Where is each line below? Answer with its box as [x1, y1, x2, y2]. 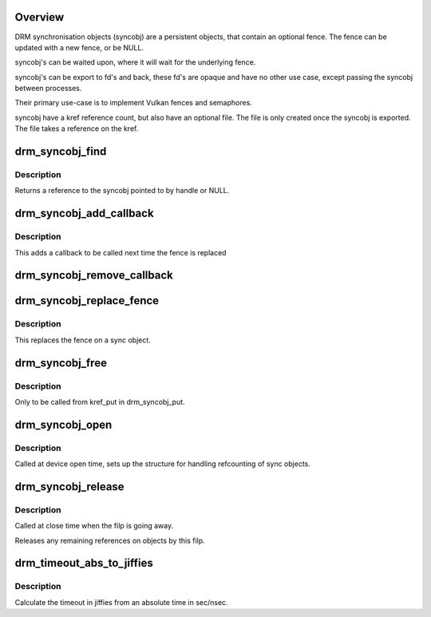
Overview [14, 10, 65, 24]
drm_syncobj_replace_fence [14, 294, 160, 307]
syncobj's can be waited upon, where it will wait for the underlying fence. [14, 57, 256, 67]
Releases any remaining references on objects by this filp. [14, 536, 205, 545]
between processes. [14, 84, 82, 93]
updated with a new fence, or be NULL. [14, 42, 144, 52]
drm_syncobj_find [14, 144, 107, 159]
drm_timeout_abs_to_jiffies [14, 556, 153, 570]
